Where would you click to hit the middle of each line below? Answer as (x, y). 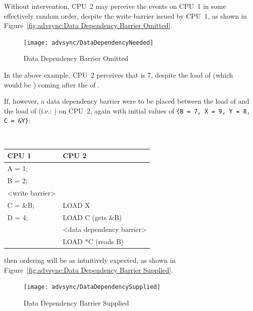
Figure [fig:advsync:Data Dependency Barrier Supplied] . (89, 269)
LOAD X (76, 205)
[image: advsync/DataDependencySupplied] (92, 287)
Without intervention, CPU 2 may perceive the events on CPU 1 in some (115, 6)
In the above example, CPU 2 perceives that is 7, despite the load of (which (119, 75)
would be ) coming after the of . (52, 84)
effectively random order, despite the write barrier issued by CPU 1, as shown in (126, 15)
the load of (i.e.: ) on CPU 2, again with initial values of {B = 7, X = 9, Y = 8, (127, 110)
